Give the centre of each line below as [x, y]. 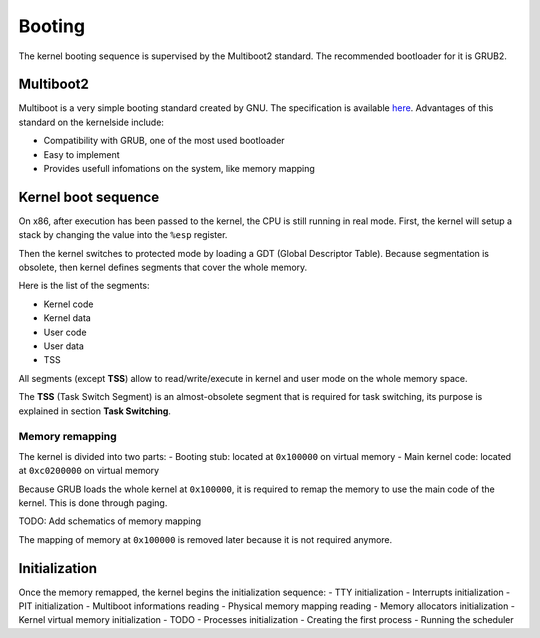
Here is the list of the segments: [84, 286]
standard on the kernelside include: [91, 122]
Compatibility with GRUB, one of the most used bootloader [164, 141]
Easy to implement [81, 154]
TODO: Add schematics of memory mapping [110, 521]
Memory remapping [67, 437]
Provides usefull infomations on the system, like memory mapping [179, 169]
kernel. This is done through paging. [93, 502]
